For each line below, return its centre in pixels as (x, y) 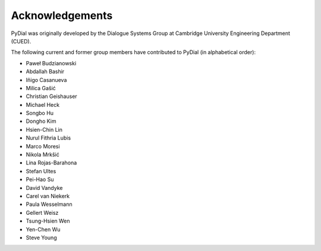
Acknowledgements (62, 15)
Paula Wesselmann (49, 204)
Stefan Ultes (41, 171)
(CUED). (21, 41)
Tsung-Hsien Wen (48, 221)
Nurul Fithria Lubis (48, 138)
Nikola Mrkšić (43, 155)
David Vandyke (44, 188)
